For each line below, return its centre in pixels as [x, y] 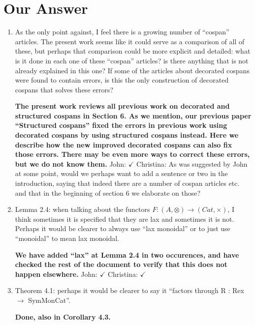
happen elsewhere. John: [56, 274]
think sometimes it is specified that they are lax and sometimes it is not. [125, 219]
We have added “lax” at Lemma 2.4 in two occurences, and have [127, 254]
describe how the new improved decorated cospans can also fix [124, 144]
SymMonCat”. [49, 300]
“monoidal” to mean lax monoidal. [67, 238]
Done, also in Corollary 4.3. [63, 316]
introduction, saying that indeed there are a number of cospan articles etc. [127, 183]
